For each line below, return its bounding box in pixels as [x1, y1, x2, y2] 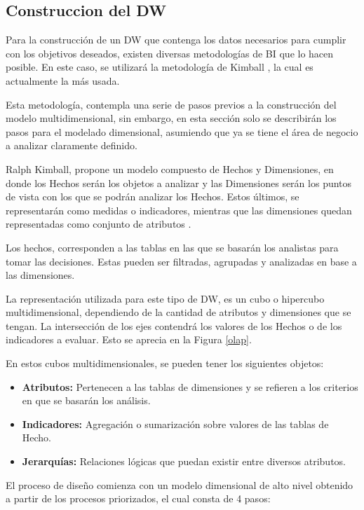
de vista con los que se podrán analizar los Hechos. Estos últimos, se [6, 189, 299, 204]
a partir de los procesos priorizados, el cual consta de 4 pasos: [6, 491, 271, 506]
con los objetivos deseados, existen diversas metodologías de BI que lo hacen [6, 46, 334, 60]
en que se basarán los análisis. [22, 393, 151, 408]
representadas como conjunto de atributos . [6, 216, 191, 231]
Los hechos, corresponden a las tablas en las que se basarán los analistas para [6, 240, 339, 254]
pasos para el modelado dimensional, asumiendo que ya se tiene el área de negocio [6, 124, 358, 139]
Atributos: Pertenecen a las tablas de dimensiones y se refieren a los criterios [22, 379, 358, 394]
